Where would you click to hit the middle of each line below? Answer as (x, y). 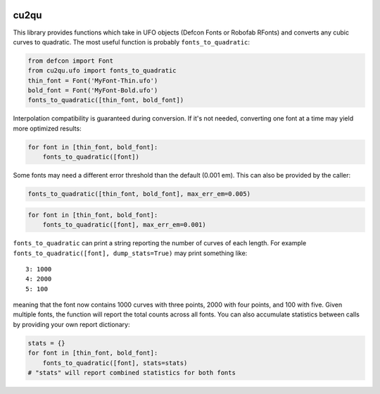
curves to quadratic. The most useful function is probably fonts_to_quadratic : (131, 42)
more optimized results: (47, 128)
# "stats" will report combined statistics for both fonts (132, 373)
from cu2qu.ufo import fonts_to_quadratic (102, 71)
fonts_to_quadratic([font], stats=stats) (115, 363)
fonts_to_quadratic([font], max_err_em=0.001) (125, 225)
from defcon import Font (71, 61)
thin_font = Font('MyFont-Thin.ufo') (93, 80)
